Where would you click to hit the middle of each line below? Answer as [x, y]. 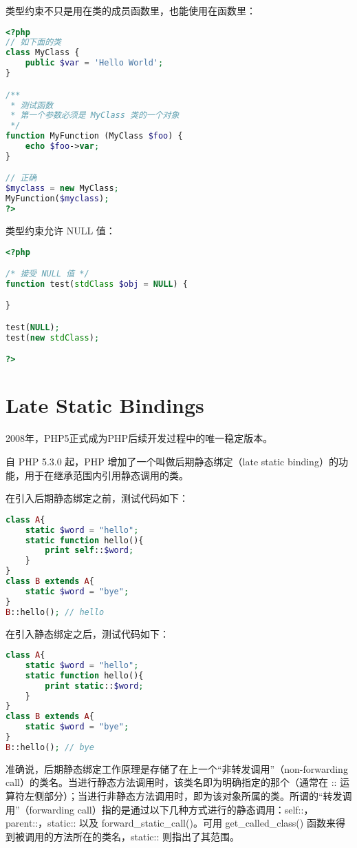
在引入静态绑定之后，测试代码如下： [87, 633]
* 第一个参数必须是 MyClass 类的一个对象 [95, 115]
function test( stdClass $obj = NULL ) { [97, 284]
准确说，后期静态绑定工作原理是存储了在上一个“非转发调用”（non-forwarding [177, 768]
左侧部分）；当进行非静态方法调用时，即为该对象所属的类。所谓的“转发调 [188, 796]
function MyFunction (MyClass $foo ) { [94, 136]
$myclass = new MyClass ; [62, 189]
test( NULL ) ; [33, 327]
